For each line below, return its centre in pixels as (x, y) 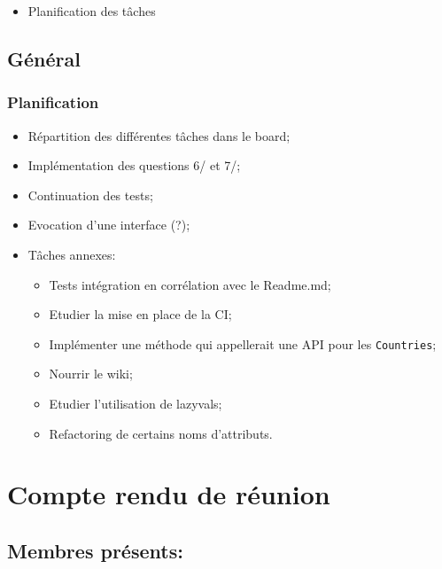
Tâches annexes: (72, 254)
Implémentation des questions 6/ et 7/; (134, 165)
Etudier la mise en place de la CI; (140, 314)
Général (44, 58)
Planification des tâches (92, 11)
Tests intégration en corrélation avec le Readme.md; (190, 284)
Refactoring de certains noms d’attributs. (161, 433)
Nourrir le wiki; (91, 374)
